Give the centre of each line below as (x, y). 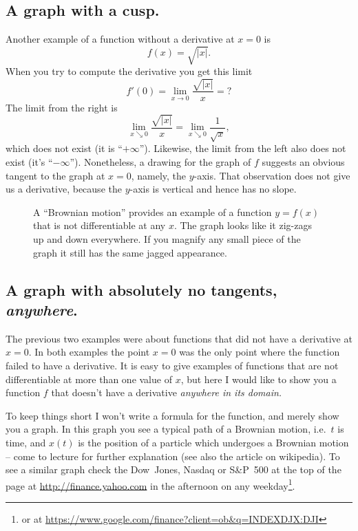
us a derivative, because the (64, 189)
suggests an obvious (303, 162)
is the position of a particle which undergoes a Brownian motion (213, 442)
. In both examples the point (89, 352)
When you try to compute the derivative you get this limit (129, 71)
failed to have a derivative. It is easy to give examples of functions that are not (172, 365)
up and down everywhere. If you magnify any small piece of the (167, 239)
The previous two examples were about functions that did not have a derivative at (179, 338)
